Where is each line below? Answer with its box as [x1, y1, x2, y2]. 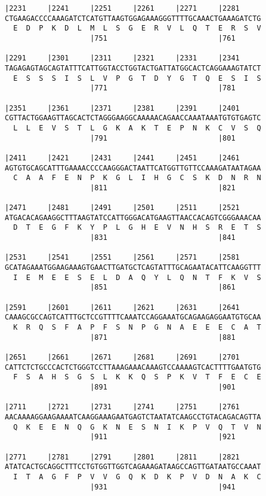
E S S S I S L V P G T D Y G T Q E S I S [13, 74, 261, 83]
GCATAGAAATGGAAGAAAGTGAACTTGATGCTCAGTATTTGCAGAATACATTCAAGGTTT [5, 263, 261, 272]
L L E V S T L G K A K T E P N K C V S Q [13, 123, 261, 132]
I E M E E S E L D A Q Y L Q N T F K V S [13, 273, 261, 282]
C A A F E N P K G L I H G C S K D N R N [13, 174, 261, 182]
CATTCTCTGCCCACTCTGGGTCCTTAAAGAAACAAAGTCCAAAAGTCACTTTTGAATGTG [5, 363, 261, 372]
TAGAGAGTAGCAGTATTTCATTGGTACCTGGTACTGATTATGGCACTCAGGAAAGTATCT [5, 63, 261, 72]
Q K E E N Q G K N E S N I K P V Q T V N [13, 422, 261, 431]
